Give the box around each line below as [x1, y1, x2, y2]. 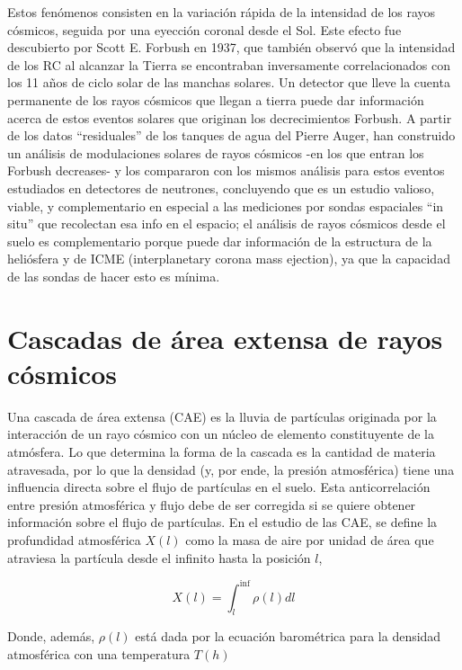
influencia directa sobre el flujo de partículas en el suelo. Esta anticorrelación [7, 478, 431, 496]
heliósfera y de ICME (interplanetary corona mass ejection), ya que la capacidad [7, 249, 450, 268]
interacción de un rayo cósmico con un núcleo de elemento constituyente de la [7, 424, 435, 443]
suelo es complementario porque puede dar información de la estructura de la [7, 231, 432, 250]
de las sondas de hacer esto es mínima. [7, 266, 220, 285]
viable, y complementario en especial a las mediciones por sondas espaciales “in [7, 196, 444, 215]
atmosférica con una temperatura [7, 645, 191, 664]
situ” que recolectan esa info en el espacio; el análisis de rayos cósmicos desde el [7, 214, 446, 233]
